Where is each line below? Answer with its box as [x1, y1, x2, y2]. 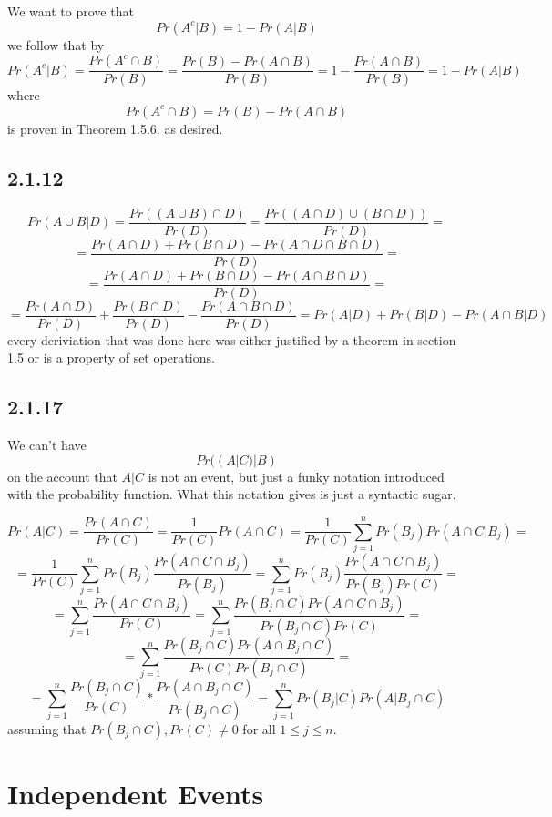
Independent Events [7, 774, 264, 812]
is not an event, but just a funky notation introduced [148, 466, 445, 485]
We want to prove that [7, 2, 134, 20]
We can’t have [7, 435, 87, 454]
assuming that [7, 719, 87, 738]
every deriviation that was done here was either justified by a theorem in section [7, 330, 456, 349]
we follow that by [7, 35, 105, 54]
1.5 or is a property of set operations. [7, 348, 215, 367]
